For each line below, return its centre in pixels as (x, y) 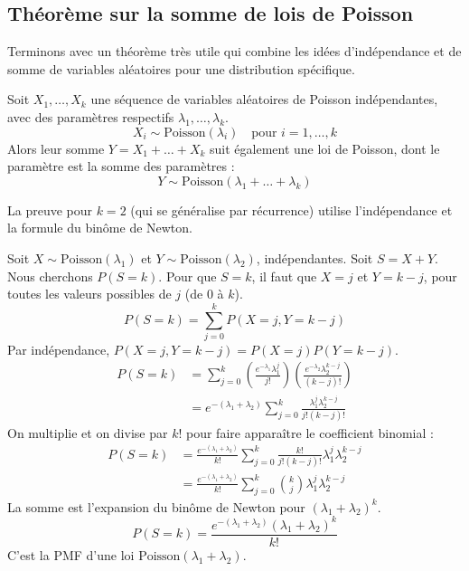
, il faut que (284, 276)
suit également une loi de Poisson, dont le (325, 148)
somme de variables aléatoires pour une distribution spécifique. (181, 68)
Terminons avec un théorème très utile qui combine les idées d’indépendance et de (234, 51)
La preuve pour (50, 209)
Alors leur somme (56, 148)
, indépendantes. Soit (314, 257)
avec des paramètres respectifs (91, 116)
